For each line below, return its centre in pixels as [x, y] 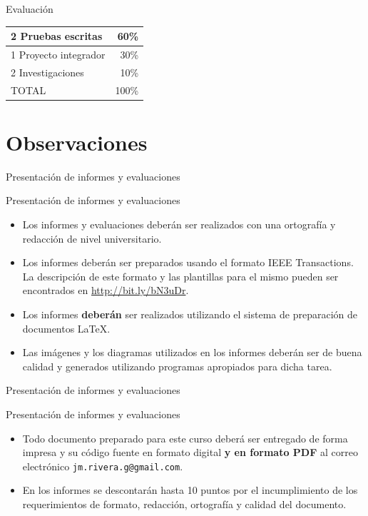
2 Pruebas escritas [57, 36]
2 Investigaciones [47, 72]
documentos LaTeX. [66, 328]
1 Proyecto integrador [58, 54]
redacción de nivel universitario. [92, 238]
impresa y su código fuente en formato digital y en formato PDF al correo [190, 452]
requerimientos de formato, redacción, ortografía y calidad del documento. [184, 504]
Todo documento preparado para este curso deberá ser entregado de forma [185, 438]
